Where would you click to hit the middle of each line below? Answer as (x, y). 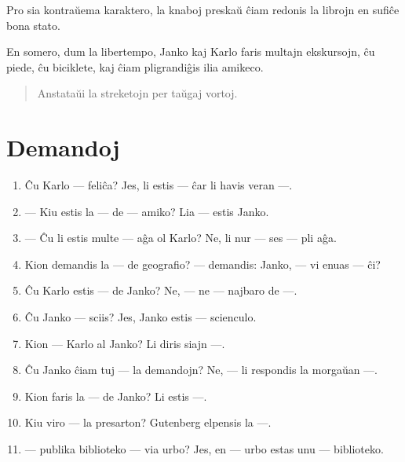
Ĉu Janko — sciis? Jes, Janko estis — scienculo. (140, 317)
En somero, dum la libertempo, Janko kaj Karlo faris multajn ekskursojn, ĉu (191, 51)
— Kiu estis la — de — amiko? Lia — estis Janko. (147, 211)
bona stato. (33, 25)
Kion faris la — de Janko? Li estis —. (116, 396)
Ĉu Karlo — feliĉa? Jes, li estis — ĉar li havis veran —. (159, 185)
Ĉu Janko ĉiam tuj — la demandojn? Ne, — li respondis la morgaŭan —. (201, 370)
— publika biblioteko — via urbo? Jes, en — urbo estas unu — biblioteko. (204, 449)
